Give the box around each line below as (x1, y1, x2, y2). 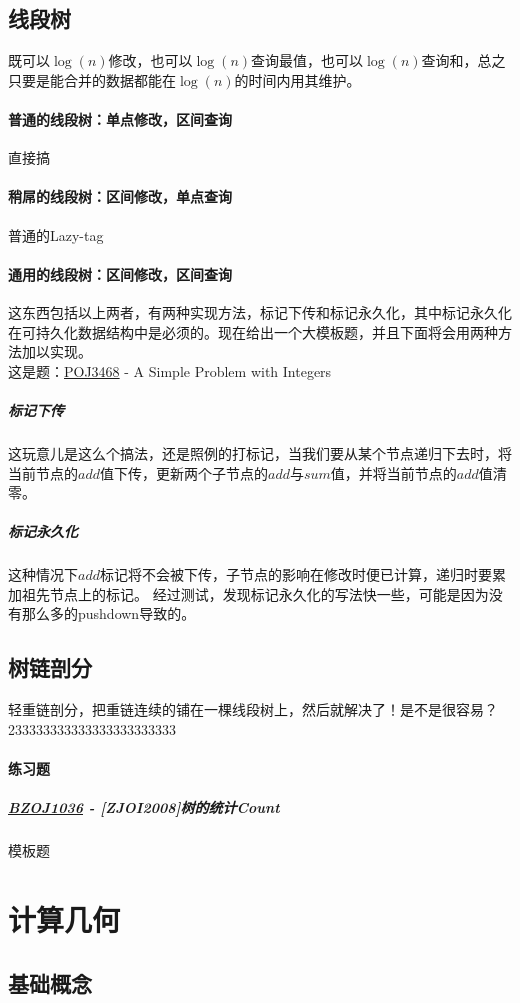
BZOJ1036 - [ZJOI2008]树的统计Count (8, 797, 280, 818)
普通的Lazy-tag (8, 224, 104, 245)
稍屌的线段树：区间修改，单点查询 (8, 186, 232, 207)
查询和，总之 (421, 50, 506, 71)
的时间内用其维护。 (234, 69, 361, 90)
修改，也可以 (108, 50, 193, 71)
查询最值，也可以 (251, 50, 364, 71)
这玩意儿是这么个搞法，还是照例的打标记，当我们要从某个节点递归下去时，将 (8, 442, 512, 463)
